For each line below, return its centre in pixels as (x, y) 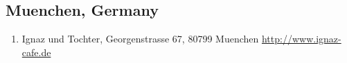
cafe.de (36, 52)
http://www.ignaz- (301, 39)
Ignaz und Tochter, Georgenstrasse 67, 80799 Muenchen (140, 39)
